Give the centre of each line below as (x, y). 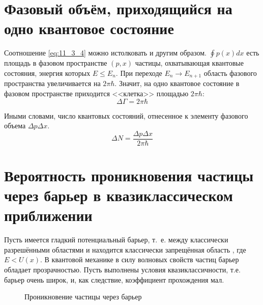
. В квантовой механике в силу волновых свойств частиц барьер (140, 259)
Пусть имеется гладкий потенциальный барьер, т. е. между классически (116, 240)
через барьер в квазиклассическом (119, 195)
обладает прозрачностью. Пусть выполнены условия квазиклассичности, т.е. (122, 270)
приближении (48, 215)
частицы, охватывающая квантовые (189, 63)
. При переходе (139, 73)
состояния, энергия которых (47, 73)
